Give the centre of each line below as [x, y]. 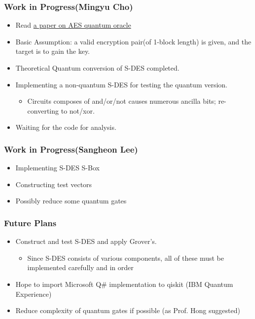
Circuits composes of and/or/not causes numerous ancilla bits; [122, 101]
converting [43, 110]
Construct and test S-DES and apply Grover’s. [86, 241]
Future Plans [30, 222]
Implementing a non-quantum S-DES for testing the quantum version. [122, 84]
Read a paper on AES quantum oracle [73, 25]
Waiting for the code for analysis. [66, 127]
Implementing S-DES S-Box [57, 168]
